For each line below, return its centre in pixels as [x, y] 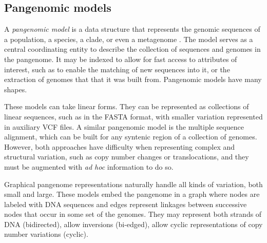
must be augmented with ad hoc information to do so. [89, 166]
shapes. [16, 89]
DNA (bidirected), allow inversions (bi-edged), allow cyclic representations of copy [133, 224]
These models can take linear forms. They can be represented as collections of [127, 106]
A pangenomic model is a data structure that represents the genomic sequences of [132, 29]
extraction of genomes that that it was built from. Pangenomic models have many [133, 79]
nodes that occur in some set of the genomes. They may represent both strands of [133, 214]
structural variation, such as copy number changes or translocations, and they [127, 157]
